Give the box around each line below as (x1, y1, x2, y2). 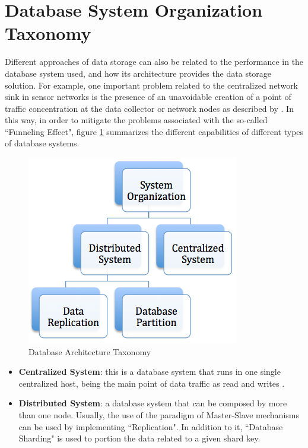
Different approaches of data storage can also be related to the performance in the (5, 55, 304, 68)
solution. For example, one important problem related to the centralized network (5, 79, 299, 91)
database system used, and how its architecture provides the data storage (5, 67, 272, 79)
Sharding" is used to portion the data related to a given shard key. (18, 432, 261, 444)
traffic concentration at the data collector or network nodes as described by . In (5, 102, 294, 114)
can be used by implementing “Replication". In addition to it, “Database (18, 420, 283, 433)
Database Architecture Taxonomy (28, 345, 151, 358)
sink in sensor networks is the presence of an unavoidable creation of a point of (5, 90, 291, 103)
